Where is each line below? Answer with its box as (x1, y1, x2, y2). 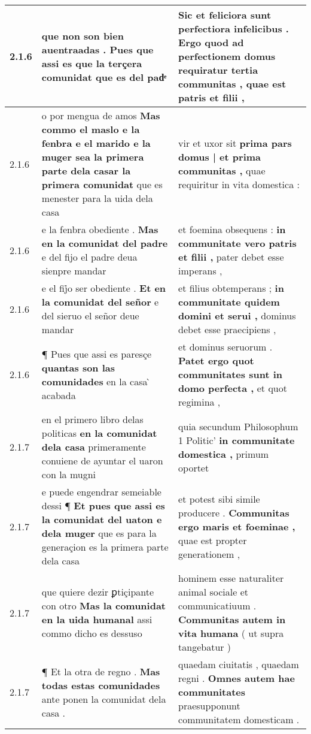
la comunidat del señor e (41, 295, 159, 309)
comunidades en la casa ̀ (41, 374, 151, 388)
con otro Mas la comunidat (41, 599, 166, 612)
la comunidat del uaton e (41, 512, 162, 526)
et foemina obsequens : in (178, 222, 286, 236)
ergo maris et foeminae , (178, 519, 295, 533)
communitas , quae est (178, 77, 286, 90)
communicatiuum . (178, 599, 257, 612)
